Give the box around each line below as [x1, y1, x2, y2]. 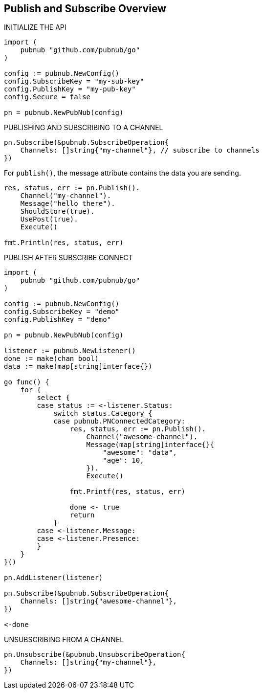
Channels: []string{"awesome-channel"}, [20, 597, 177, 605]
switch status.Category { [53, 409, 153, 418]
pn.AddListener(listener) [4, 574, 103, 582]
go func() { [4, 378, 49, 386]
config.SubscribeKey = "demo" [4, 308, 120, 316]
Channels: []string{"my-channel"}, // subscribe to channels [20, 146, 260, 155]
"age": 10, [103, 456, 144, 465]
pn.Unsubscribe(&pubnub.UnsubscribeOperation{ [4, 650, 185, 659]
